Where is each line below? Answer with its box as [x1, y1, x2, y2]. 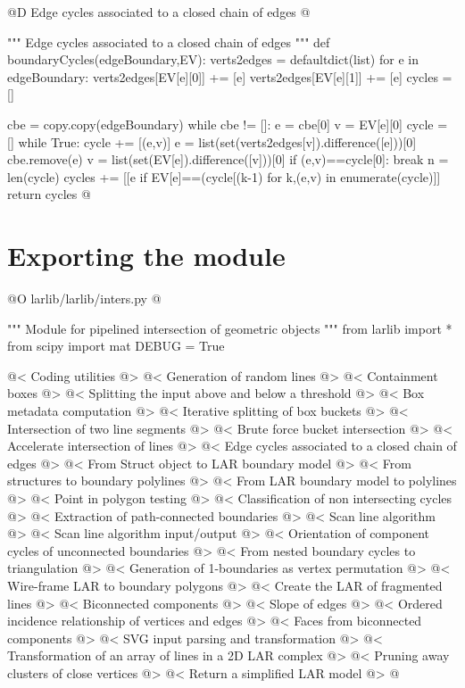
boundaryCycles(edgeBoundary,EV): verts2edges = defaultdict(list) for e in [7, 50, 419, 69]
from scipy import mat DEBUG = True [7, 336, 225, 355]
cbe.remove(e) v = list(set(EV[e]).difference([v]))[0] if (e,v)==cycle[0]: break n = [7, 150, 449, 169]
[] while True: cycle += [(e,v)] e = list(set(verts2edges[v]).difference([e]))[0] [7, 132, 417, 151]
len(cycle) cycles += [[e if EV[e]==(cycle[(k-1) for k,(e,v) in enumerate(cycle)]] [7, 167, 441, 186]
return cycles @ [7, 185, 91, 203]
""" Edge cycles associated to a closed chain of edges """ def [7, 32, 330, 51]
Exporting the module [7, 237, 286, 274]
